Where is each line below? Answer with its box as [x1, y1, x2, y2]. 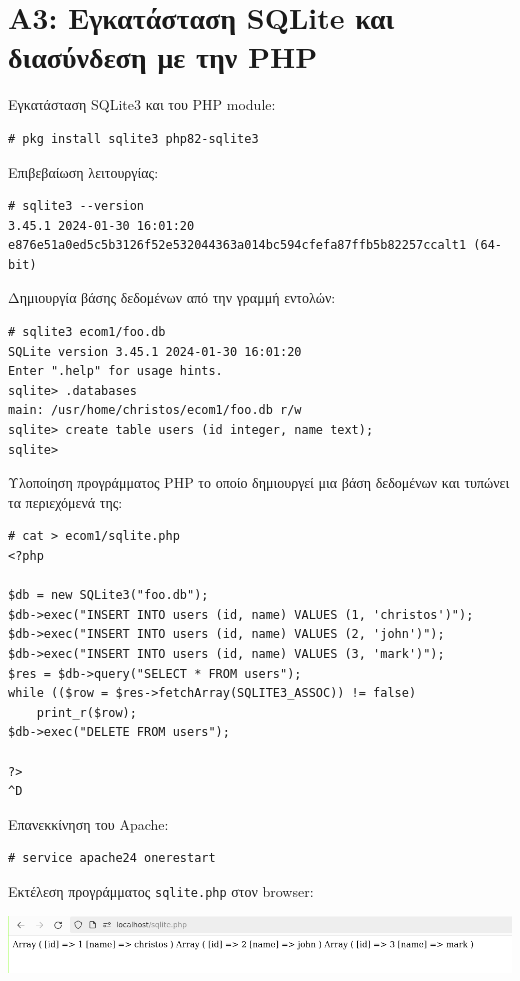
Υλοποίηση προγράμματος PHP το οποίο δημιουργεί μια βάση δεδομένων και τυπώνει [8, 472, 510, 493]
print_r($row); [36, 705, 137, 720]
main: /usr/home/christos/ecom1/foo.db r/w [8, 403, 302, 418]
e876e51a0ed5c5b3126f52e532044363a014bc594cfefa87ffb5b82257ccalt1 [8, 238, 467, 253]
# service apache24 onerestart [8, 851, 216, 866]
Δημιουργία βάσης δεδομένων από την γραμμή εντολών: [8, 287, 336, 308]
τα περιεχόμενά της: [8, 491, 123, 512]
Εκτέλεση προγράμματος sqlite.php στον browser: [8, 880, 314, 901]
